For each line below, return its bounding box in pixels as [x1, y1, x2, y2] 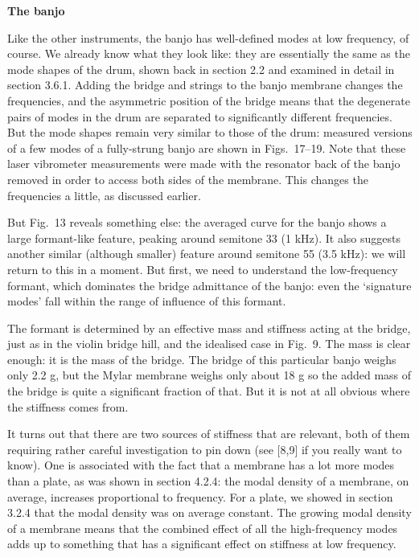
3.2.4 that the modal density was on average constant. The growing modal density [7, 504, 412, 521]
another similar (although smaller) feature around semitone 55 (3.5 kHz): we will [7, 245, 406, 262]
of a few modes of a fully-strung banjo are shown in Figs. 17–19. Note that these [7, 139, 406, 156]
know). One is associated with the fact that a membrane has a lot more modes [7, 457, 395, 473]
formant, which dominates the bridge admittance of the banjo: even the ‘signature [7, 276, 412, 293]
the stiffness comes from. [7, 398, 129, 415]
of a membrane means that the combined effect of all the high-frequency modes [7, 519, 398, 536]
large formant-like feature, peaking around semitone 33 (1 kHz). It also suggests [7, 229, 401, 246]
